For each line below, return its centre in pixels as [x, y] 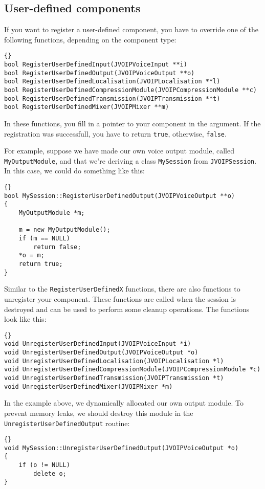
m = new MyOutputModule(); [64, 230]
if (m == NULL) [44, 239]
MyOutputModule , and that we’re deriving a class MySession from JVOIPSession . [130, 160]
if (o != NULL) [44, 465]
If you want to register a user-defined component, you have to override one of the [131, 29]
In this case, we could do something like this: [74, 171]
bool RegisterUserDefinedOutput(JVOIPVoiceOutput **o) [100, 73]
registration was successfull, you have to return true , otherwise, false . [115, 133]
